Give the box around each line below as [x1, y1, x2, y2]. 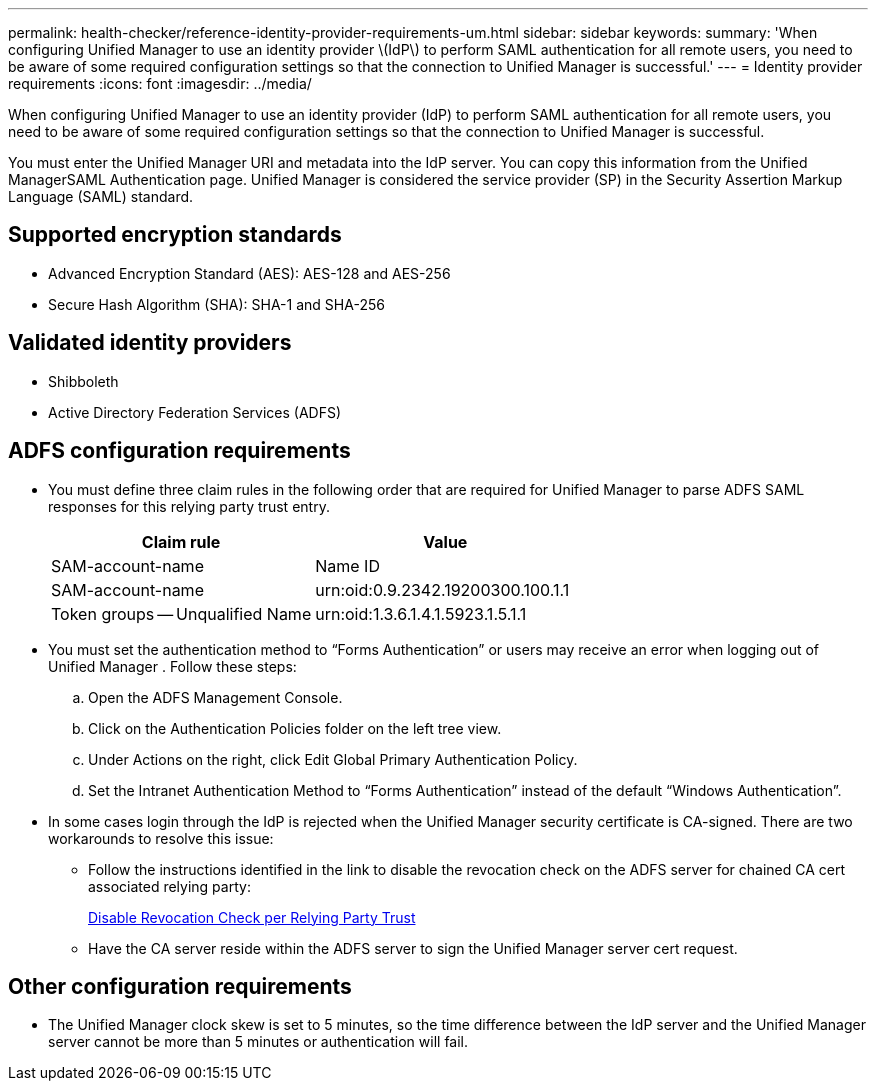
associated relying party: [88, 877, 251, 895]
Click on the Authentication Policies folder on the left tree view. [88, 719, 502, 737]
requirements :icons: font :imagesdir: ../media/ [8, 75, 312, 92]
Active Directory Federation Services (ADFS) [48, 403, 342, 421]
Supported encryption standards [8, 222, 342, 248]
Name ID [315, 555, 380, 576]
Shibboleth [48, 372, 119, 390]
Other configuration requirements [8, 973, 352, 999]
